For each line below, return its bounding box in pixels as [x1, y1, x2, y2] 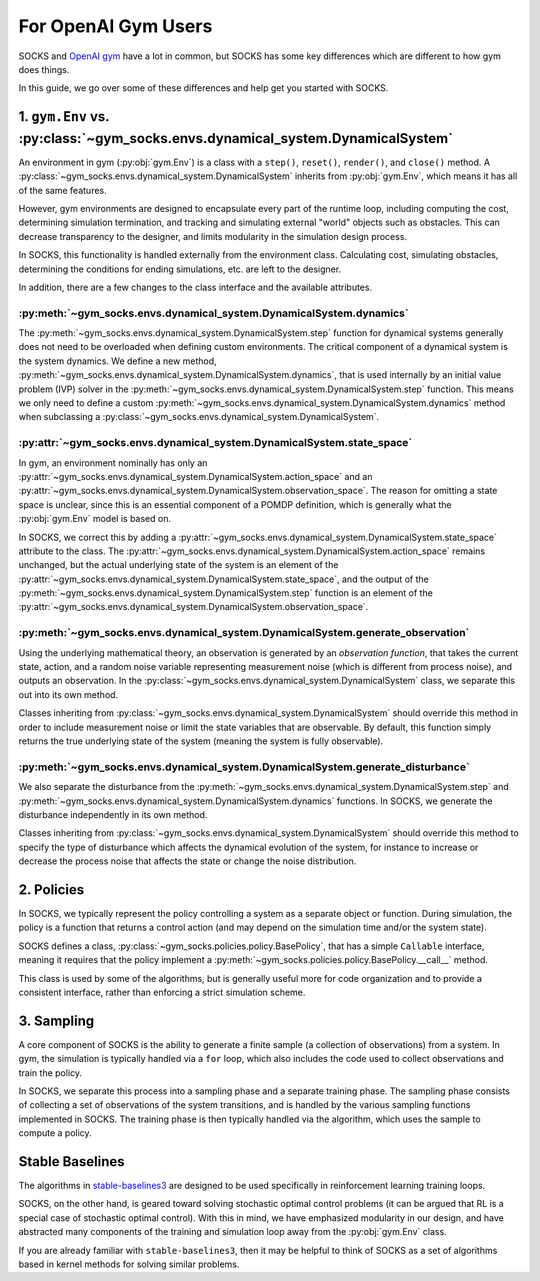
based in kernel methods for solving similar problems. [18, 1258, 240, 1270]
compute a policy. [18, 1127, 92, 1139]
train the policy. [18, 1066, 83, 1079]
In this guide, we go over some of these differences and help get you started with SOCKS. [18, 82, 389, 94]
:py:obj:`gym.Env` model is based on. [18, 513, 172, 525]
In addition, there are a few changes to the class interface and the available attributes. [18, 281, 373, 293]
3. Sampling [18, 1012, 95, 1029]
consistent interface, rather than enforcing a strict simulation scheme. [18, 986, 306, 998]
